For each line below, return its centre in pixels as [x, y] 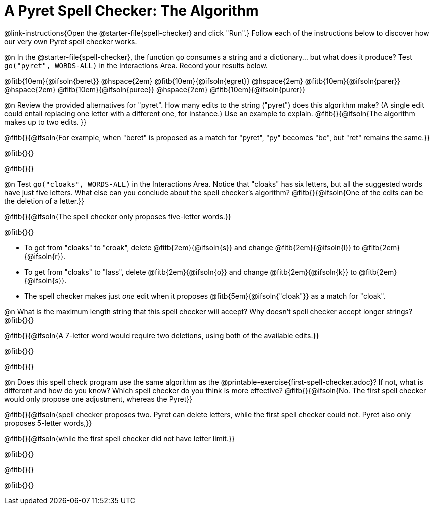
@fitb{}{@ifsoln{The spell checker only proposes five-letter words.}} [118, 216]
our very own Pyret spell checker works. [71, 41]
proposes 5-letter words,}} [48, 423]
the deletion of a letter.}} [44, 201]
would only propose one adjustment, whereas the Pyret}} [98, 399]
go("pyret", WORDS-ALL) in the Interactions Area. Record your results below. [136, 65]
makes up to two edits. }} [45, 122]
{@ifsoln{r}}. [45, 256]
